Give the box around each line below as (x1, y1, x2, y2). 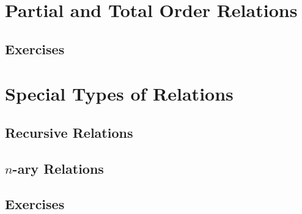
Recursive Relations (5, 123, 133, 141)
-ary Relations (12, 159, 104, 177)
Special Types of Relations (5, 81, 234, 106)
